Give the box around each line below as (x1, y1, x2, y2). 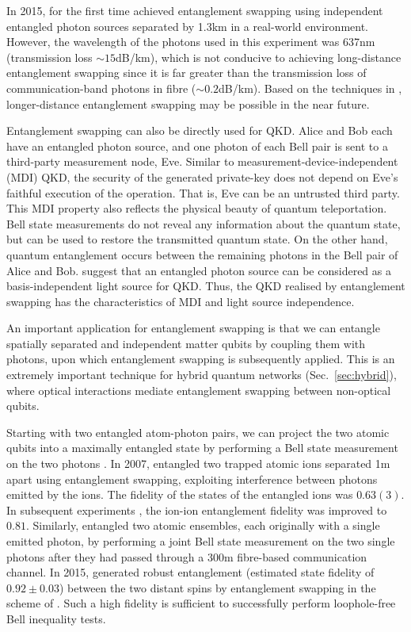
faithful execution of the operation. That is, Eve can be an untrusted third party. (6, 184, 400, 201)
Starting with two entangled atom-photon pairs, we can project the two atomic (6, 423, 390, 440)
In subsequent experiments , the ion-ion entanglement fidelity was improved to (6, 501, 387, 518)
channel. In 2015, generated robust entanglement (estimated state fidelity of (6, 564, 375, 580)
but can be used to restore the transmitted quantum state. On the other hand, (6, 231, 388, 247)
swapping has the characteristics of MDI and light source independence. (6, 293, 355, 309)
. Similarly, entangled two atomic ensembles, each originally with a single (25, 517, 380, 534)
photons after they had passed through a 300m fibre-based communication (6, 548, 367, 565)
